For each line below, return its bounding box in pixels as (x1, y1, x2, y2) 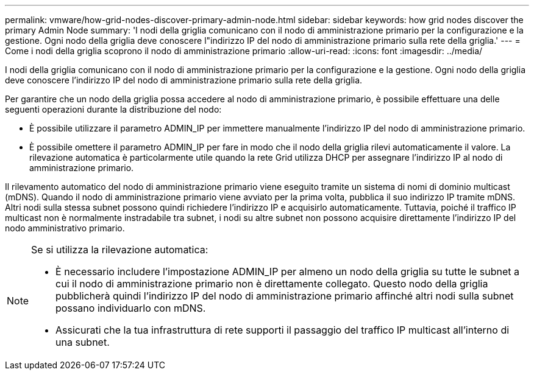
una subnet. (55, 336, 110, 348)
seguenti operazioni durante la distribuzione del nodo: (5, 104, 222, 114)
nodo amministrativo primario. (5, 223, 125, 233)
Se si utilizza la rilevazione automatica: (31, 244, 208, 256)
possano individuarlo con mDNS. (55, 302, 206, 314)
